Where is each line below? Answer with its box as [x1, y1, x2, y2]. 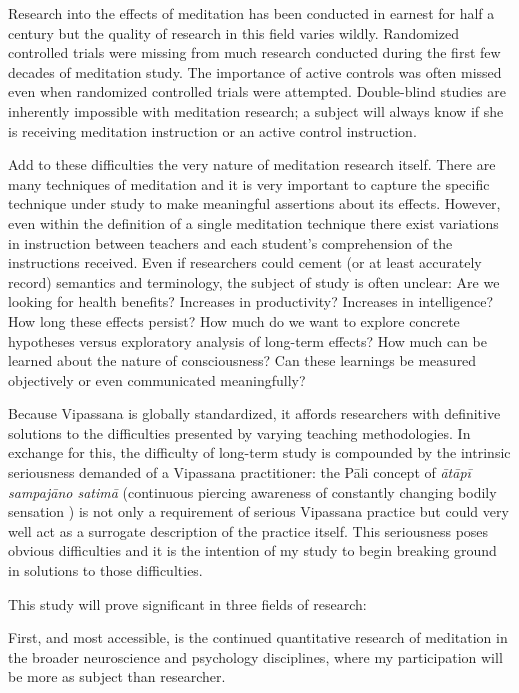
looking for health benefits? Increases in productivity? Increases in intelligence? [8, 291, 494, 312]
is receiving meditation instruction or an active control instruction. [8, 120, 417, 141]
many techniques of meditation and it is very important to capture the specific [8, 173, 490, 194]
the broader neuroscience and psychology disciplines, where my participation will [8, 646, 503, 667]
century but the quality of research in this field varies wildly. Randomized [8, 22, 459, 43]
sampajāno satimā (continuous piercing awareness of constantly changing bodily [8, 481, 497, 502]
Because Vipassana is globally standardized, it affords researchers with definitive [8, 403, 501, 424]
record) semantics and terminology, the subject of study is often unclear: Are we [8, 271, 500, 292]
